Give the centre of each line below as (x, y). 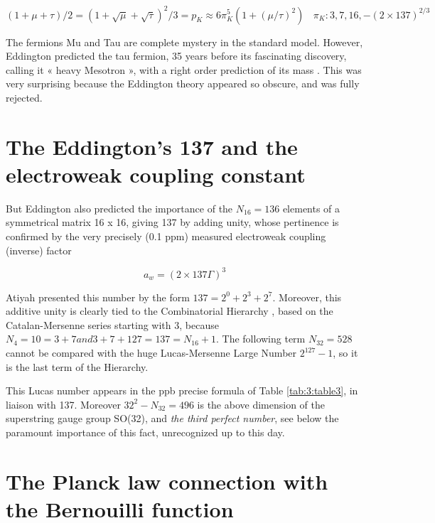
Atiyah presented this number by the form (98, 297)
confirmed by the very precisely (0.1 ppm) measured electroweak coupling (166, 236)
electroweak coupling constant (156, 174)
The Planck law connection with (167, 481)
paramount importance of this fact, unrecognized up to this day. (145, 432)
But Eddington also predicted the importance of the (119, 208)
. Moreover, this (307, 297)
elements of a (311, 208)
